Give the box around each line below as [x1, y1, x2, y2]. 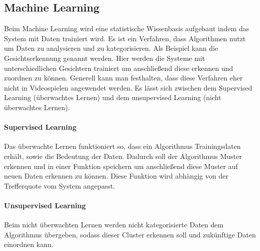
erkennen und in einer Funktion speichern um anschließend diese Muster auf [4, 160, 238, 171]
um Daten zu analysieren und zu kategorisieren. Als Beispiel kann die [4, 43, 218, 53]
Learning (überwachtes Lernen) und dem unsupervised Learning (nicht [4, 92, 221, 103]
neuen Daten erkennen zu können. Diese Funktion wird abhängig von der [4, 171, 228, 181]
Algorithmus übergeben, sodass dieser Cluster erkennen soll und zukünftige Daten [4, 229, 256, 239]
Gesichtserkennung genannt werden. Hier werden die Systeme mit [4, 52, 205, 63]
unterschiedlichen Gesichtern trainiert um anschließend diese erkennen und [4, 62, 233, 73]
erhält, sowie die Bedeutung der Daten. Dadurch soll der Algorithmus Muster [4, 150, 242, 161]
